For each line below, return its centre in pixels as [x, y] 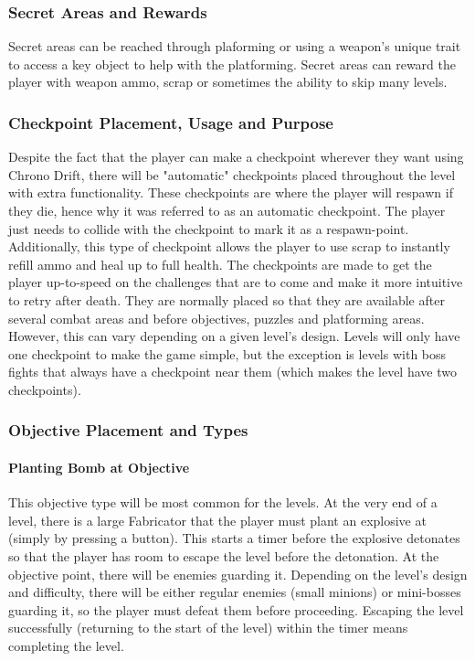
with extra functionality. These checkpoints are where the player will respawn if [231, 192]
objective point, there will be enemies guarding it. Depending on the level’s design [238, 574]
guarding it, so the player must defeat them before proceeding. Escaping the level [236, 609]
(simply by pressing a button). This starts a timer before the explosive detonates [234, 538]
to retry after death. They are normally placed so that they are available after [227, 299]
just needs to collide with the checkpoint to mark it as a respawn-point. [209, 228]
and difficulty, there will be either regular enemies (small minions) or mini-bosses [235, 592]
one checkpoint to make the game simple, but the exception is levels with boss [227, 353]
